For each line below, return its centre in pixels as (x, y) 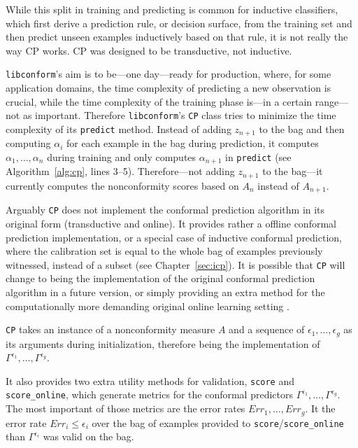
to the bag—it (293, 171)
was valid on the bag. (88, 436)
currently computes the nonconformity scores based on (122, 185)
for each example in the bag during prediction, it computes (193, 143)
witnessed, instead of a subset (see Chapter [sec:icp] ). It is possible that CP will (176, 264)
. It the (320, 408)
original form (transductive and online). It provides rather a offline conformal (171, 223)
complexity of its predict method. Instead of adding (119, 128)
